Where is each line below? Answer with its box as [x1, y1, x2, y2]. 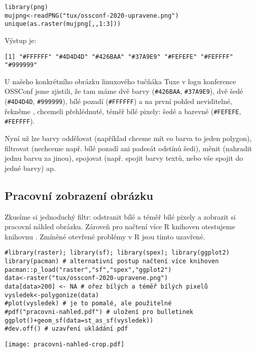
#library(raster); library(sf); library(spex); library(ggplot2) [5, 249, 230, 257]
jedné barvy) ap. [5, 162, 56, 173]
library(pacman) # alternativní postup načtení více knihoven [5, 258, 219, 265]
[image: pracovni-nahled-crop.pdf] [5, 341, 125, 348]
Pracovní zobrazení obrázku [5, 187, 154, 203]
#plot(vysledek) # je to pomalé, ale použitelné [5, 300, 172, 307]
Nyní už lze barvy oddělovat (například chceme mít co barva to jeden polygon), [5, 133, 252, 144]
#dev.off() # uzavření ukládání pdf [5, 325, 128, 333]
